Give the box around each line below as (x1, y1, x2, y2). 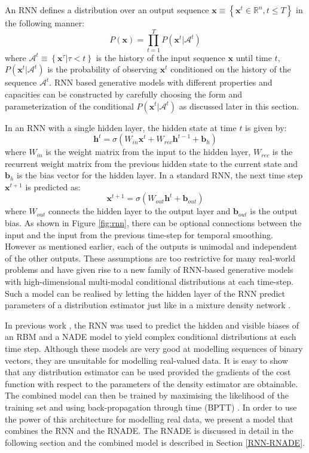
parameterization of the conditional (5, 99, 134, 112)
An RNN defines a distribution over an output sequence (5, 4, 209, 16)
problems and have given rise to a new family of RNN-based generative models (5, 263, 293, 276)
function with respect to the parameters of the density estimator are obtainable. (5, 377, 298, 390)
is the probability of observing (47, 63, 158, 75)
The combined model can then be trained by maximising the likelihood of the (5, 389, 289, 402)
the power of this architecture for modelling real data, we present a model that (5, 412, 293, 425)
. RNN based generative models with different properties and (49, 76, 273, 89)
